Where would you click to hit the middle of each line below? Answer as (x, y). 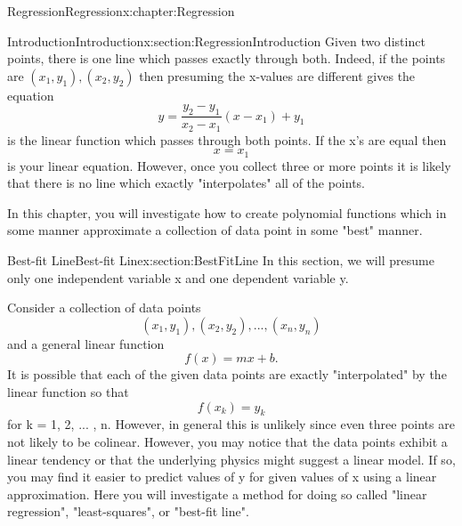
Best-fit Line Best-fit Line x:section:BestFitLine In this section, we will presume (221, 260)
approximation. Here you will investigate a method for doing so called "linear (217, 494)
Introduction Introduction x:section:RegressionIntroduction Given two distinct (216, 40)
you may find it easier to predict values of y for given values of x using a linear (222, 477)
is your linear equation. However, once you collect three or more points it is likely (229, 165)
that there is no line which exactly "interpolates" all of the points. (186, 183)
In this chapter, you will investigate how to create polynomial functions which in (227, 212)
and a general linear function (86, 343)
